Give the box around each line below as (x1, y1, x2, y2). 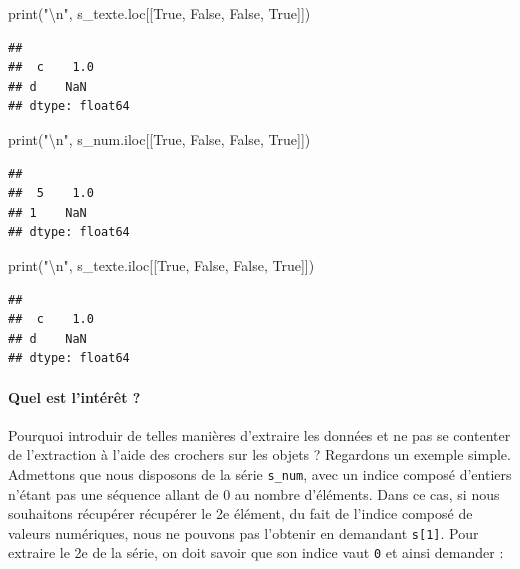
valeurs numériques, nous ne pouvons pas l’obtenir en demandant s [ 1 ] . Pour (8, 522, 479, 543)
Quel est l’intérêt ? (8, 386, 141, 407)
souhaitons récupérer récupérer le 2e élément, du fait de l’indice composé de (8, 503, 473, 524)
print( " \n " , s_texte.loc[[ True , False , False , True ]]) (8, 3, 311, 23)
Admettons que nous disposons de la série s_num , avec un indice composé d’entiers (8, 463, 512, 484)
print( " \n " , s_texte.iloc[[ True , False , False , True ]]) (8, 254, 315, 275)
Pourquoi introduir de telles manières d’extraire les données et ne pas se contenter (8, 424, 511, 445)
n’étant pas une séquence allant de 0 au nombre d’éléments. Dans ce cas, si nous (8, 483, 500, 504)
